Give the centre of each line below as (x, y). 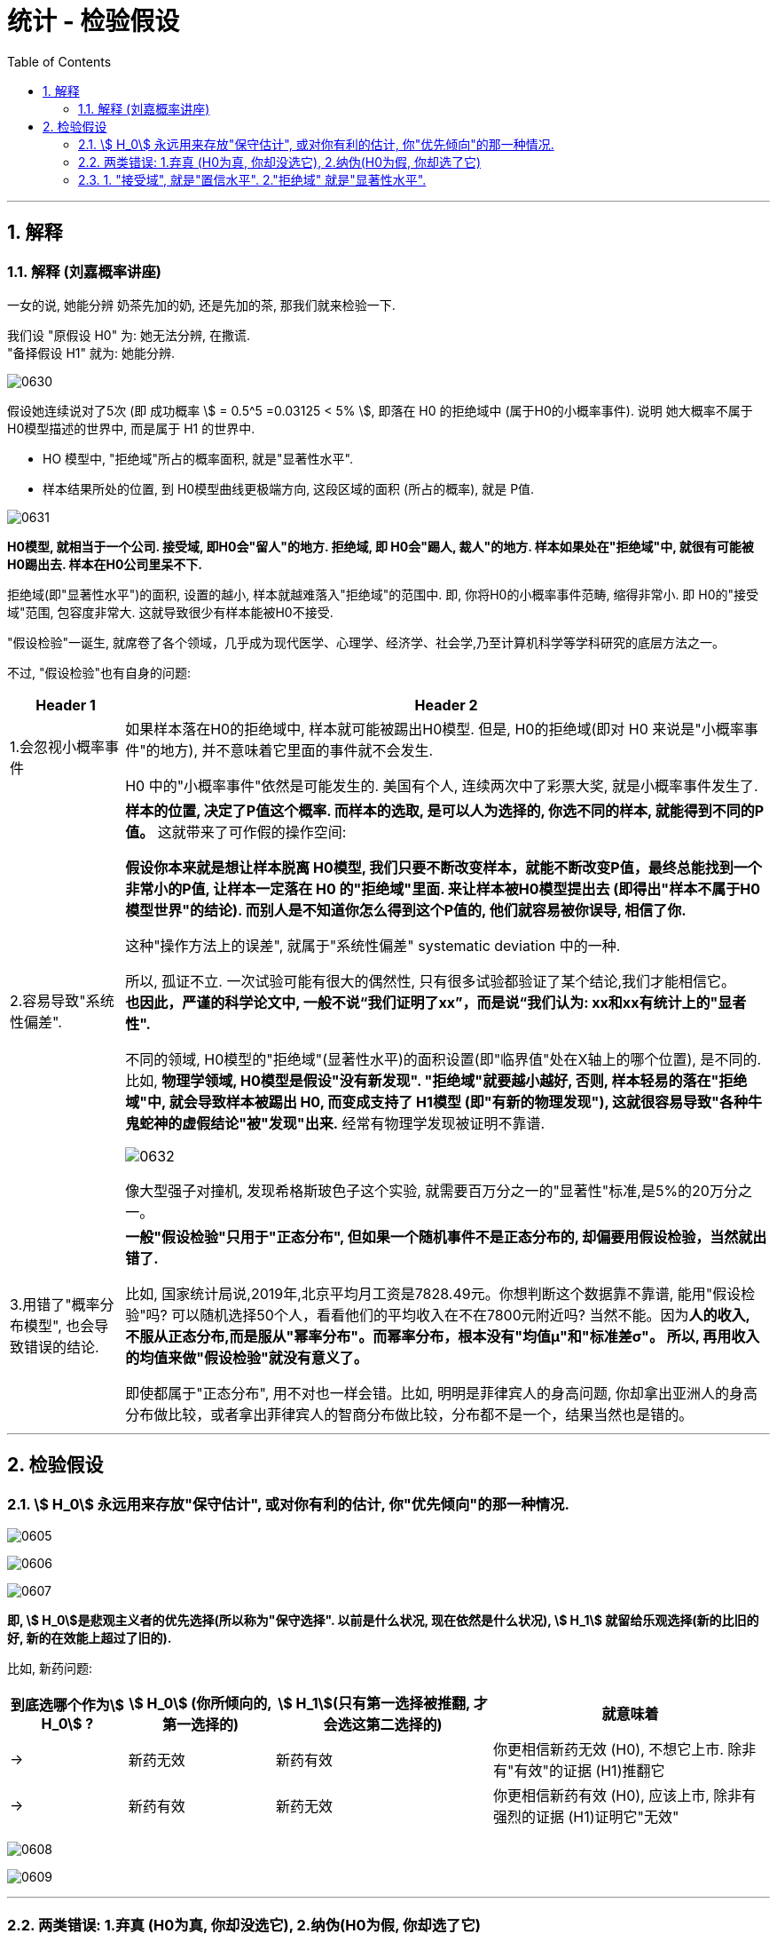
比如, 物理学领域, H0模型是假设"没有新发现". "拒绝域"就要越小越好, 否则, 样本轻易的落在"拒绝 (436, 1080)
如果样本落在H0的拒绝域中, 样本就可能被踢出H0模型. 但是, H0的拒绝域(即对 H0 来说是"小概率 (435, 729)
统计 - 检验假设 (94, 21)
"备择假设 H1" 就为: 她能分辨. (91, 353)
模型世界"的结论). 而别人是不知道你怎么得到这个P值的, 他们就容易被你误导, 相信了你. (406, 910)
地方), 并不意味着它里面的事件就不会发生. (297, 750)
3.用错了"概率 (55, 1304)
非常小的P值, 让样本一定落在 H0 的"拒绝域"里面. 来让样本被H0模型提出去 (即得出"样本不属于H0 (443, 888)
